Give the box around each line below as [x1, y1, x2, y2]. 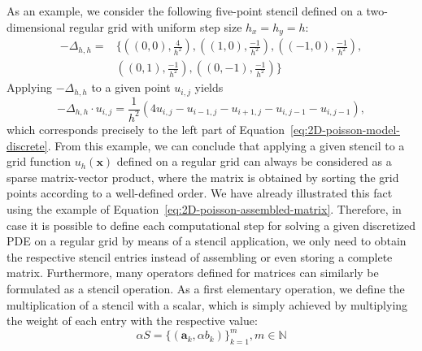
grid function [7, 153, 72, 170]
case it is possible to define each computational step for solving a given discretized [7, 216, 416, 233]
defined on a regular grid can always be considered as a [116, 153, 392, 170]
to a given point [91, 79, 171, 96]
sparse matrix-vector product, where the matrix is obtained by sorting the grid [7, 168, 399, 185]
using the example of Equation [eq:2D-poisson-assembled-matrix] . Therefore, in [7, 200, 402, 217]
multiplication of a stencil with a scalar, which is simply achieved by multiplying [7, 296, 408, 313]
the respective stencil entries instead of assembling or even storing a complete [7, 248, 393, 265]
